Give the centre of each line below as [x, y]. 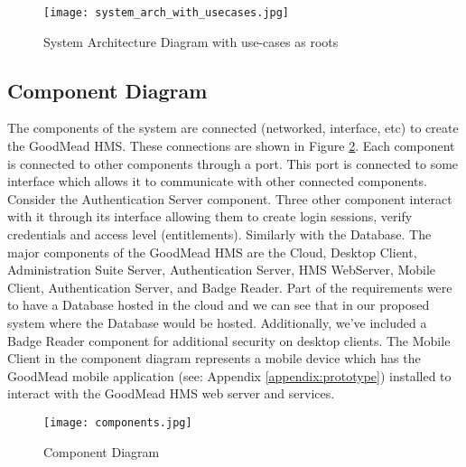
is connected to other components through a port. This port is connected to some [233, 163]
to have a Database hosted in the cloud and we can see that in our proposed [219, 305]
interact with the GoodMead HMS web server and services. [171, 393]
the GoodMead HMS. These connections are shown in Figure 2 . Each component [231, 146]
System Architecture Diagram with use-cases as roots [191, 41]
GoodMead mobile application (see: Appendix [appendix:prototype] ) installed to [229, 375]
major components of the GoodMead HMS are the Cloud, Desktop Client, [212, 252]
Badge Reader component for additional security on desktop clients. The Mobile [229, 340]
